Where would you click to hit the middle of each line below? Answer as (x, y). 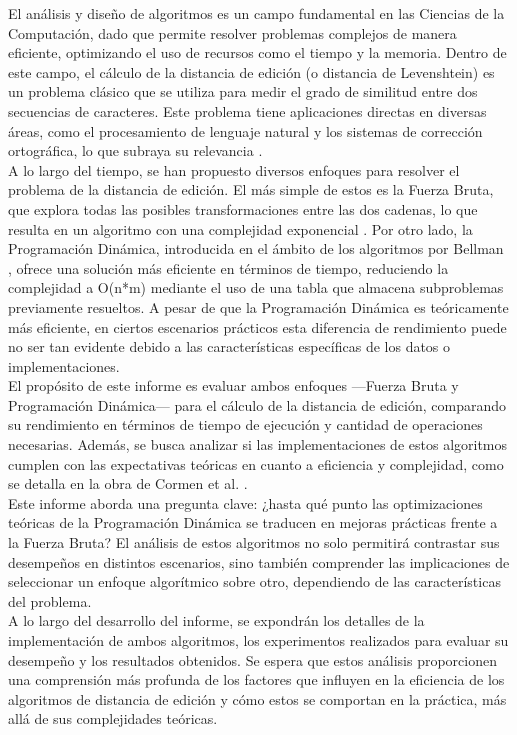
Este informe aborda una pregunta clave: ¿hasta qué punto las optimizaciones (245, 502)
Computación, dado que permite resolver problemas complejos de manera (232, 32)
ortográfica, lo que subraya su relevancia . (135, 150)
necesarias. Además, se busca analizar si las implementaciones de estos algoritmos (258, 444)
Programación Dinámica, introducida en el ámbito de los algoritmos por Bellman (256, 248)
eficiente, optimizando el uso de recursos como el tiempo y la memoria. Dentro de (257, 52)
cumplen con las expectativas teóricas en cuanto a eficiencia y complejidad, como (256, 463)
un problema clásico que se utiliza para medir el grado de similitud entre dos (243, 91)
